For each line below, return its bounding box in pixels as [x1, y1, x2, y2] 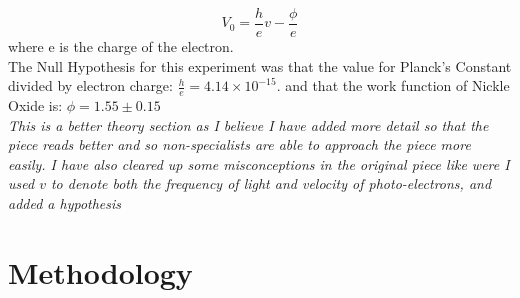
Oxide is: [8, 95, 63, 116]
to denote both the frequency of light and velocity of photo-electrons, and [50, 173, 492, 194]
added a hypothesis [8, 193, 122, 214]
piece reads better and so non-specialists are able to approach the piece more [8, 134, 471, 155]
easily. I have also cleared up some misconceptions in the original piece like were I [8, 153, 510, 174]
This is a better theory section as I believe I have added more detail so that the [8, 114, 489, 135]
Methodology [8, 251, 193, 292]
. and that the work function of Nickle [276, 75, 510, 96]
